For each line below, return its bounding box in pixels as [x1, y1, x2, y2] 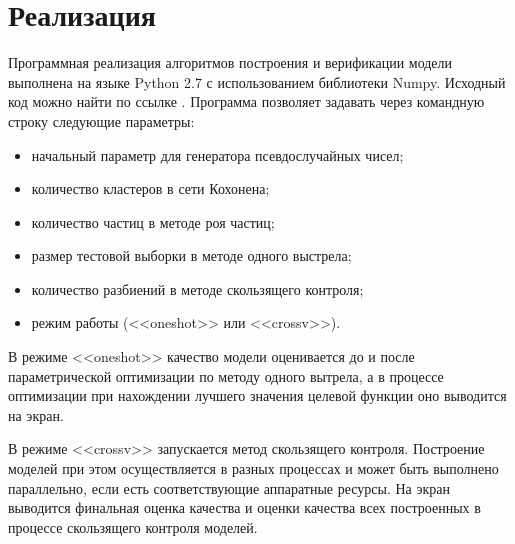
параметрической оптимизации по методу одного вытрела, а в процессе [8, 365, 444, 386]
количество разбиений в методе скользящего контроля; [31, 278, 364, 299]
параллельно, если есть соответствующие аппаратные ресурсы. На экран [8, 477, 450, 498]
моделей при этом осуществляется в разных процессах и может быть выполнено [8, 458, 499, 479]
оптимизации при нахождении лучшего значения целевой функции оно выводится [8, 385, 507, 406]
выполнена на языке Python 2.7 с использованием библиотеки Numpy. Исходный [8, 71, 506, 92]
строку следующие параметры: [8, 110, 195, 131]
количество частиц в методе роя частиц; [31, 211, 275, 232]
